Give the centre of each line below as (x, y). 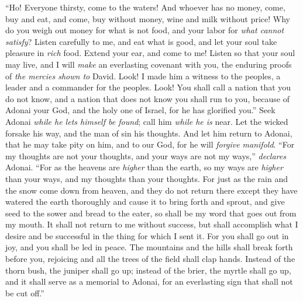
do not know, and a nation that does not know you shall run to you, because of (148, 98)
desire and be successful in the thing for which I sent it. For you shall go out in (147, 235)
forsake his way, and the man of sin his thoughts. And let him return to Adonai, (149, 133)
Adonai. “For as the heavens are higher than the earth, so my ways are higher (144, 167)
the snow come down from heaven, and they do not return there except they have (151, 190)
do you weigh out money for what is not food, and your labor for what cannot (145, 30)
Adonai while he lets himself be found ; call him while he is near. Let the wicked (147, 121)
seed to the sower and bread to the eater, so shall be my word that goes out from (151, 213)
